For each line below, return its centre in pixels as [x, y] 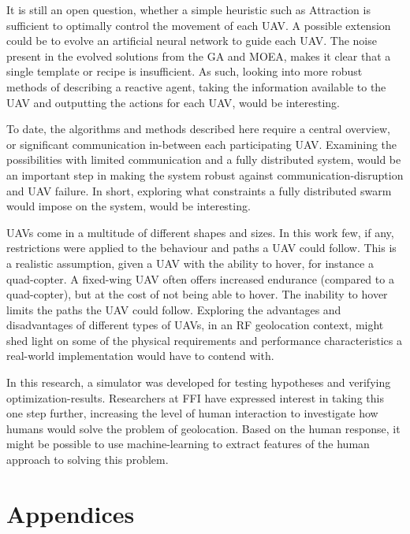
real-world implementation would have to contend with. [140, 356]
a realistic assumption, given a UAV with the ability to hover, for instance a [190, 263]
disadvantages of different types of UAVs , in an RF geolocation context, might [195, 325]
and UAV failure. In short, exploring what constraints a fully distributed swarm [199, 190]
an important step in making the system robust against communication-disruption [205, 174]
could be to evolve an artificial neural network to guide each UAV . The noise [192, 41]
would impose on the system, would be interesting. [129, 206]
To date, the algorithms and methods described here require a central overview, [198, 129]
